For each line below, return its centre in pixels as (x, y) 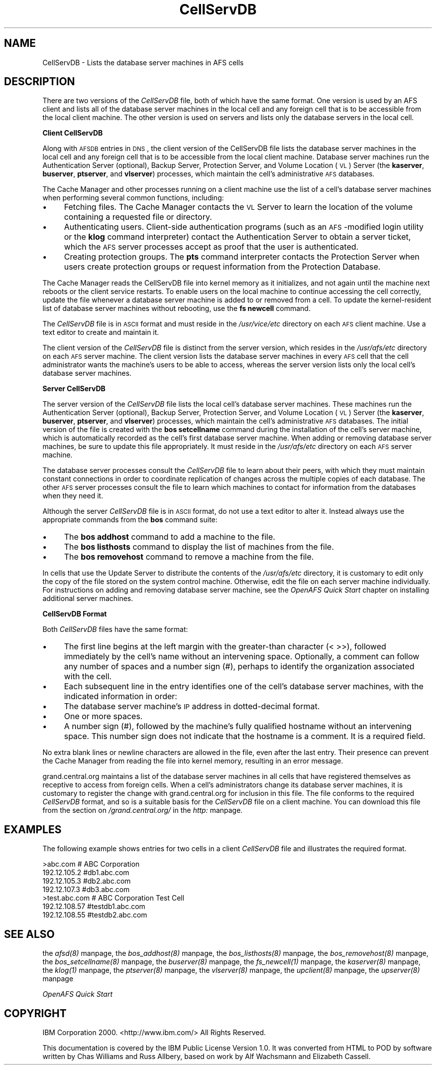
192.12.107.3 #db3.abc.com (86, 890)
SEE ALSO (29, 934)
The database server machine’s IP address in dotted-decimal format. (192, 706)
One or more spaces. (103, 716)
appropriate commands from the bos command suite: (130, 520)
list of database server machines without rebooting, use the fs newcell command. (176, 308)
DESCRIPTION (40, 82)
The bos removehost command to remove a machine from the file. (189, 557)
